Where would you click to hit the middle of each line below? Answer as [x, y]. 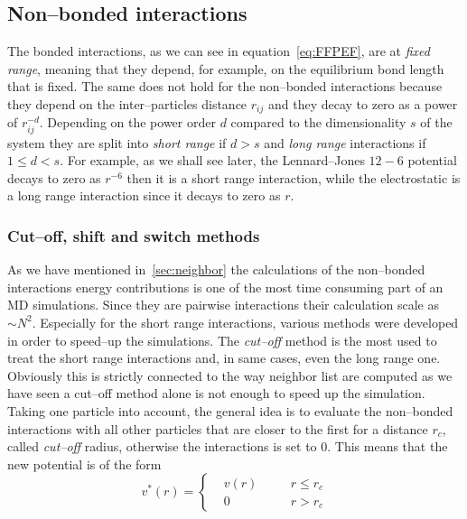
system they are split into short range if [117, 142]
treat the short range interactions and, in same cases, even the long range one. [224, 358]
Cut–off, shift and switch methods [134, 235]
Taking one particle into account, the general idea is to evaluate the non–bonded [230, 410]
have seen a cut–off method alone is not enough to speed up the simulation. [216, 393]
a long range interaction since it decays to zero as [144, 195]
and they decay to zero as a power [363, 103]
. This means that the [388, 446]
